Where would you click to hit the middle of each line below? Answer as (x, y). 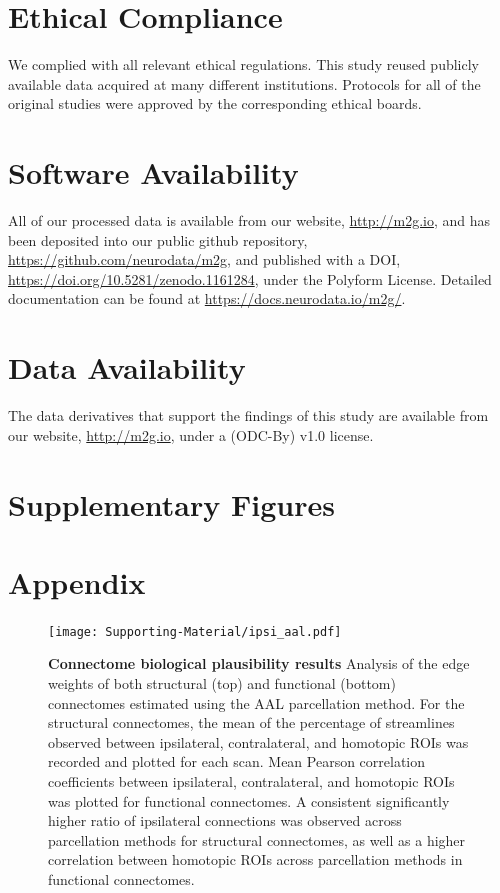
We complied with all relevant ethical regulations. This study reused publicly (244, 64)
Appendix (77, 581)
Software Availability (153, 172)
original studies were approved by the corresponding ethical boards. (215, 103)
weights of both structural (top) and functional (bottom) (222, 683)
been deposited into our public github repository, (158, 239)
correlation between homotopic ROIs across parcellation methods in (255, 859)
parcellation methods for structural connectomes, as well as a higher (257, 839)
